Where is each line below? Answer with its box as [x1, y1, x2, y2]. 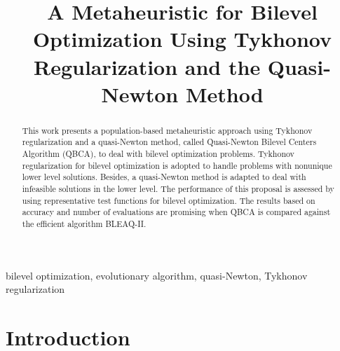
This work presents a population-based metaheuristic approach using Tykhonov [22, 124, 313, 136]
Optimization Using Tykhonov [32, 25, 332, 53]
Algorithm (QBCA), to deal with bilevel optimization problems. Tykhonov [22, 148, 294, 160]
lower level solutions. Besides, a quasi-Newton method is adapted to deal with [22, 171, 306, 183]
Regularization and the [34, 52, 261, 81]
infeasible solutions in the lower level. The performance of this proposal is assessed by [22, 183, 334, 195]
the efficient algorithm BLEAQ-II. [22, 217, 147, 229]
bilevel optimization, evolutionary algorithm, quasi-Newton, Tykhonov [6, 268, 308, 282]
